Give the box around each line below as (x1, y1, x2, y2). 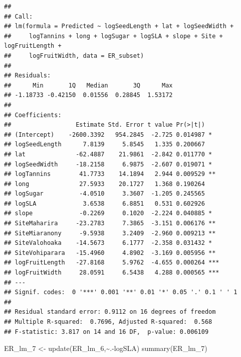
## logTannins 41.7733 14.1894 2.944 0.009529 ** (4, 170, 216, 178)
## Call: (4, 13, 33, 20)
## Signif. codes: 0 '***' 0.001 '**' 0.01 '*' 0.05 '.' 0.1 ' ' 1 (4, 289, 237, 296)
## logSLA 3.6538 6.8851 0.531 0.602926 (4, 200, 205, 207)
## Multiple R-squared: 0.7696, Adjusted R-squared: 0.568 (4, 318, 212, 325)
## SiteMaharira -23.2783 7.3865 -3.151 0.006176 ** (4, 220, 216, 227)
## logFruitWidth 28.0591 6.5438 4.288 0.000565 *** (4, 269, 219, 277)
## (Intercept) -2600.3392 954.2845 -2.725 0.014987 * (4, 131, 212, 138)
